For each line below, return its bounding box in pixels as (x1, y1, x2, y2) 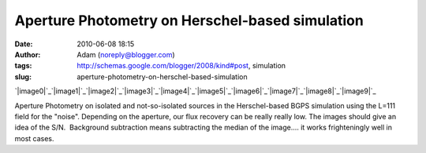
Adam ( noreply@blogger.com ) (77, 49, 175, 59)
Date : (14, 39, 33, 49)
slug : (14, 71, 32, 82)
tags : (14, 61, 32, 71)
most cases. (14, 133, 54, 143)
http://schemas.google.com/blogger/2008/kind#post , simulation (77, 61, 286, 71)
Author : (14, 49, 41, 59)
